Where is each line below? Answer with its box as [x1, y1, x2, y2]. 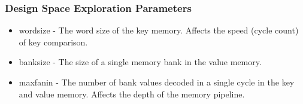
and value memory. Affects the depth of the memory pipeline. [19, 87, 245, 100]
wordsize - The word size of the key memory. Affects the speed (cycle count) [19, 24, 299, 36]
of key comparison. [19, 35, 88, 48]
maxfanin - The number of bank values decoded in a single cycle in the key [19, 76, 295, 88]
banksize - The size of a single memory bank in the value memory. [19, 56, 262, 68]
